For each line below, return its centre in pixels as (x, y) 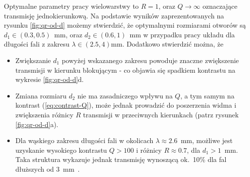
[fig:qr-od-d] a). (37, 124)
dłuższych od (35, 169)
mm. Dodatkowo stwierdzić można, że (167, 44)
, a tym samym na (207, 95)
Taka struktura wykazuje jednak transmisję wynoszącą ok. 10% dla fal (121, 159)
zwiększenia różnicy (44, 114)
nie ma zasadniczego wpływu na (125, 95)
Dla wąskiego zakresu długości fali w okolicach (84, 140)
